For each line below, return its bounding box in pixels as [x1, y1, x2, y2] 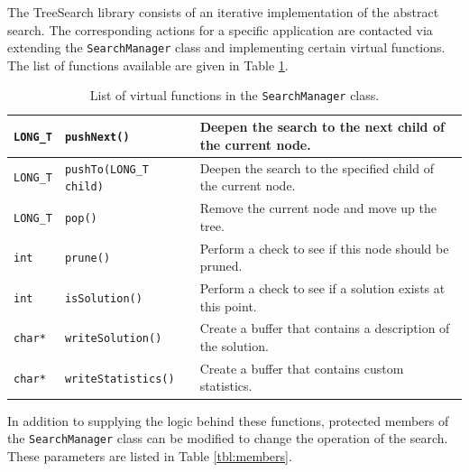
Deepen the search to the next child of [199, 117, 445, 136]
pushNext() [64, 130, 130, 143]
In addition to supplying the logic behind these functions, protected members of [7, 411, 449, 430]
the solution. [199, 337, 269, 355]
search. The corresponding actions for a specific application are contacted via [7, 20, 433, 39]
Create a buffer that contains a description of [199, 319, 450, 338]
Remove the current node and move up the [199, 199, 437, 217]
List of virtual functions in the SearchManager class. [89, 86, 380, 105]
